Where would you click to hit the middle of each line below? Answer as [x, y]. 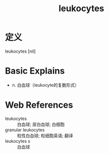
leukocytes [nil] [20, 51]
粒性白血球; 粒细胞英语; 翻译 [45, 135]
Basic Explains [35, 71]
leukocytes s [18, 141]
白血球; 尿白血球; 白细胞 [41, 124]
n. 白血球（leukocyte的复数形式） [46, 85]
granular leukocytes [25, 130]
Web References [39, 105]
